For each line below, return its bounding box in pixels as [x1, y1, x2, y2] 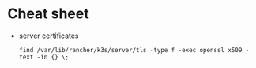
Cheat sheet [7, 5, 89, 23]
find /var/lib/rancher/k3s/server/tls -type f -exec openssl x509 [18, 46, 243, 54]
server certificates [18, 31, 79, 40]
